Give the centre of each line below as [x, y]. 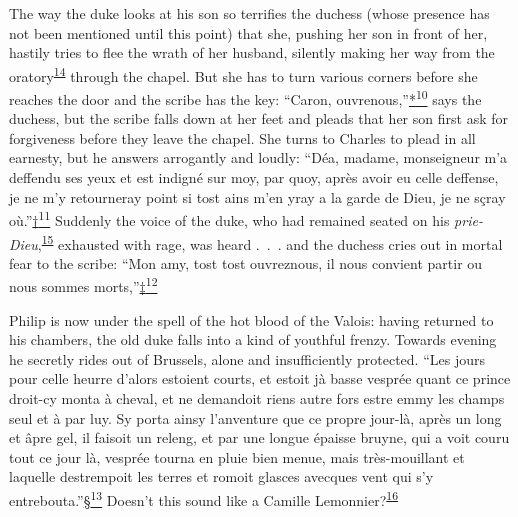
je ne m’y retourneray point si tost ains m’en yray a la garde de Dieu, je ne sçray [257, 196]
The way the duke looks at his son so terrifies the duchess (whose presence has [249, 13]
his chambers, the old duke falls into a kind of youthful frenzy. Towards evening [253, 339]
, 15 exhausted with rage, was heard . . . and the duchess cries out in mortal [270, 242]
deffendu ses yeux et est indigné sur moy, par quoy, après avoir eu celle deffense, [254, 177]
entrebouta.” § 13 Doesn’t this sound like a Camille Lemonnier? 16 [203, 498]
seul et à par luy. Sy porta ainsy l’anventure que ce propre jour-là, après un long [255, 417]
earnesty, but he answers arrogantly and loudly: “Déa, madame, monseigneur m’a [258, 157]
